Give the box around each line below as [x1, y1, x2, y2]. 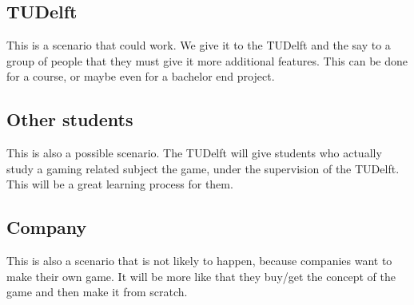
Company [6, 215, 87, 240]
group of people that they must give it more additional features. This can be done [6, 52, 408, 69]
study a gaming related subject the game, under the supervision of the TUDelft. [6, 160, 400, 176]
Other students [6, 107, 133, 132]
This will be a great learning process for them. [6, 176, 233, 192]
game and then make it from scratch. [6, 283, 188, 300]
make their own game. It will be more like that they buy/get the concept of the [6, 267, 396, 284]
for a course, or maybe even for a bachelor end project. [6, 68, 275, 85]
